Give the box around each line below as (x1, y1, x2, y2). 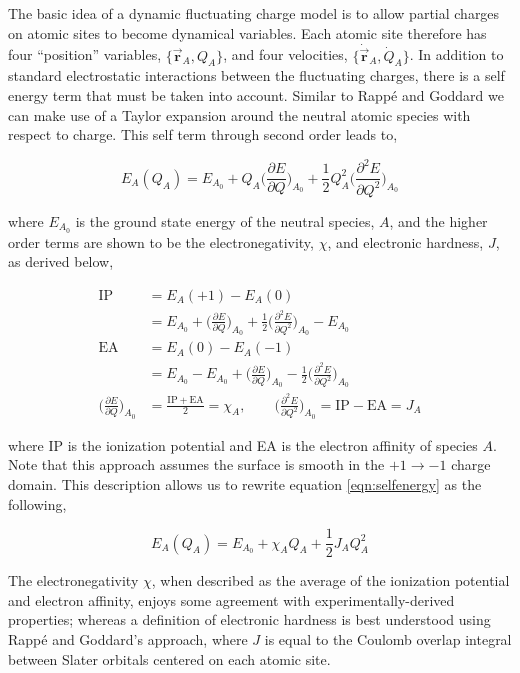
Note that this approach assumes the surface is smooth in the (8, 454, 385, 475)
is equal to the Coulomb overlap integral (264, 628, 512, 649)
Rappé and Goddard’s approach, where (8, 628, 248, 649)
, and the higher (389, 210, 488, 231)
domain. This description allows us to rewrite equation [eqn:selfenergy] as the (8, 473, 482, 494)
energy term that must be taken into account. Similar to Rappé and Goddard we (8, 85, 504, 106)
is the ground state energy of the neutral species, (75, 210, 375, 231)
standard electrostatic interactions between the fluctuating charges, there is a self (8, 65, 505, 86)
